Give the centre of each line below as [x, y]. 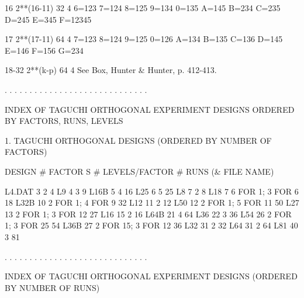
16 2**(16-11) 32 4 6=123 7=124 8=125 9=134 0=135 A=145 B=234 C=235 [143, 8]
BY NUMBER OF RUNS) [52, 287]
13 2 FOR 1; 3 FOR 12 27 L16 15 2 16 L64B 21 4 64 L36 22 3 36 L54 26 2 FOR [148, 214]
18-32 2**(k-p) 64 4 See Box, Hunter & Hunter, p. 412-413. [111, 70]
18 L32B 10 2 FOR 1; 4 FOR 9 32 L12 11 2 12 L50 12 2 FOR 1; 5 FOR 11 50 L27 [152, 202]
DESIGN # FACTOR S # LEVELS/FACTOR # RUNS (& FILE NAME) [139, 171]
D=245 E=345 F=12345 [48, 19]
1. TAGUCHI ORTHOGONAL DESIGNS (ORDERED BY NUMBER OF [138, 140]
